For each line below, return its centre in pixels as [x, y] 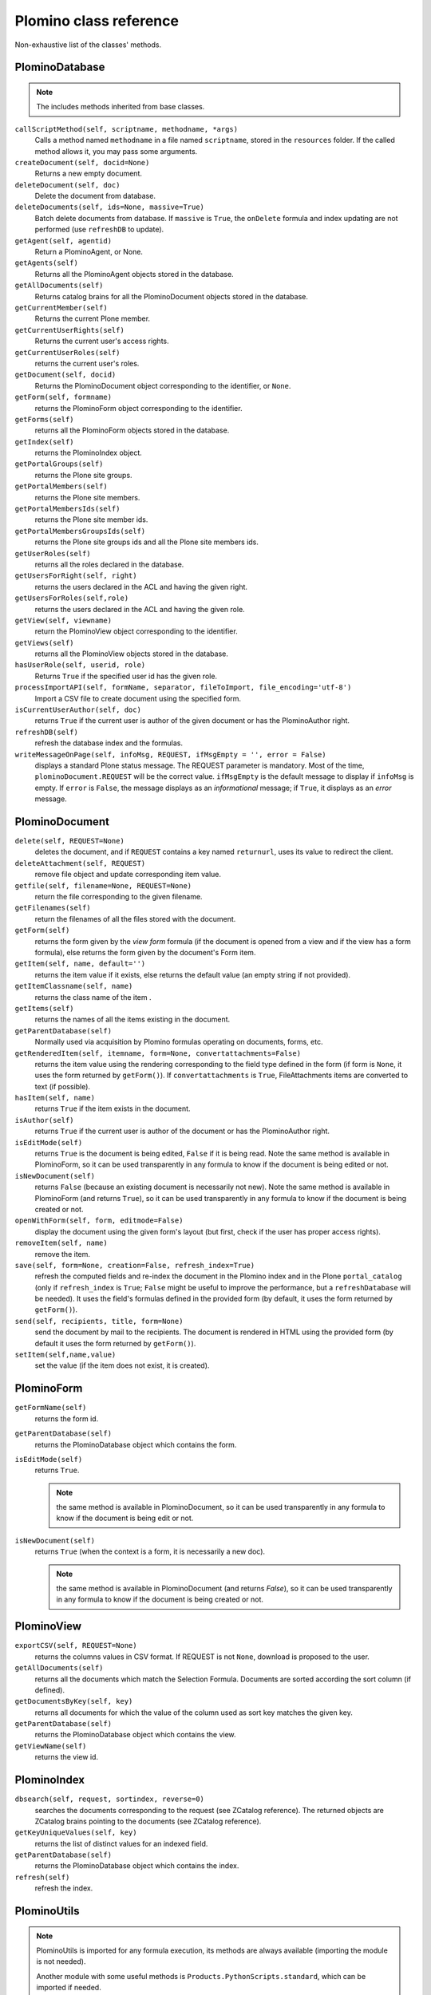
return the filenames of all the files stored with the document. [135, 918]
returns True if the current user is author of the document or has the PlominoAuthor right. [182, 1131]
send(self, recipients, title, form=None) [99, 1321]
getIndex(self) [45, 442]
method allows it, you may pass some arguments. [116, 151]
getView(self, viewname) [63, 620]
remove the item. [63, 1254]
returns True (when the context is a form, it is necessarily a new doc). [150, 1551]
